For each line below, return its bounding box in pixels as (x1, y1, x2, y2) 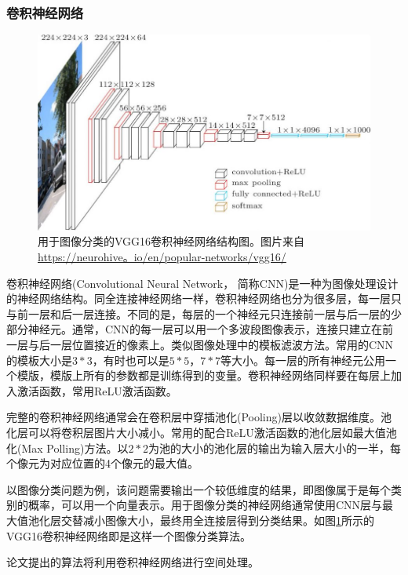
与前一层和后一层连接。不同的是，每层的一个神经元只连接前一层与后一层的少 (6, 305, 402, 322)
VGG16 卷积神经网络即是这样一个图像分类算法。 (6, 527, 252, 544)
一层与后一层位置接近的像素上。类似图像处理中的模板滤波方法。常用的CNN (6, 337, 394, 353)
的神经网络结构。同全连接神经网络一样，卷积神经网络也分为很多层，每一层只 (6, 290, 402, 307)
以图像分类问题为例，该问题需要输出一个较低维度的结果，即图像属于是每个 (6, 481, 391, 497)
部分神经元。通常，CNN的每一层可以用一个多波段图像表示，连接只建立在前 (6, 321, 394, 337)
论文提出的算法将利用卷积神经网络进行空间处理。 (6, 554, 259, 570)
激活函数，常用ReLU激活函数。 (16, 382, 177, 398)
